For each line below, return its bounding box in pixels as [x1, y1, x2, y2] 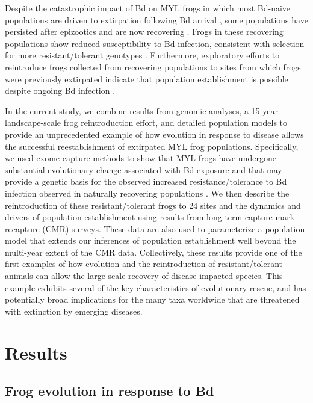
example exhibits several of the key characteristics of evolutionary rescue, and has [5, 281, 306, 294]
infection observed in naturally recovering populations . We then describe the [5, 186, 290, 199]
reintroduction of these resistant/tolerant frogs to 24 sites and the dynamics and [5, 198, 301, 211]
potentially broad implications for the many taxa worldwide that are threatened [5, 293, 300, 306]
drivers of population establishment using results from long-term [5, 211, 243, 223]
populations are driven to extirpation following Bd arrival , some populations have [5, 13, 308, 26]
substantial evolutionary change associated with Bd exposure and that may [5, 163, 282, 176]
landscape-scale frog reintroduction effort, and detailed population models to [5, 116, 288, 129]
